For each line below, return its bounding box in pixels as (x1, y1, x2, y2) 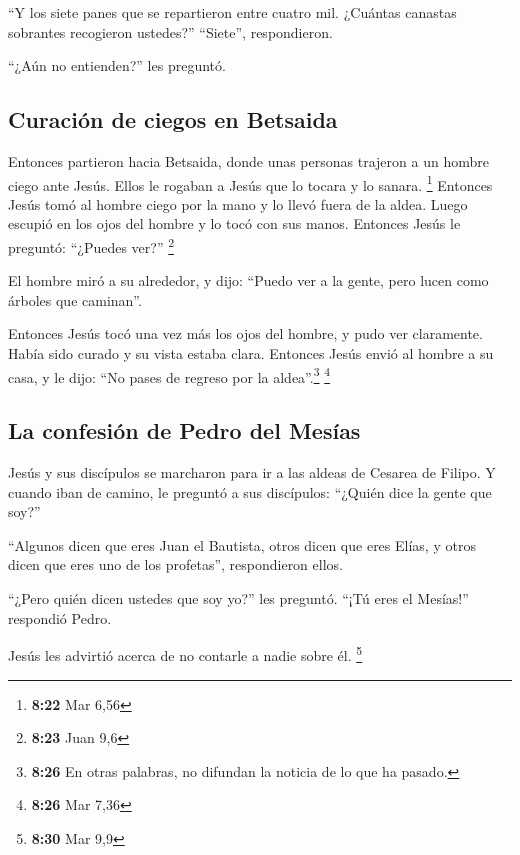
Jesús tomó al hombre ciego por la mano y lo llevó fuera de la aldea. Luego (8, 193, 468, 214)
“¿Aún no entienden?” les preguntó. (8, 55, 226, 76)
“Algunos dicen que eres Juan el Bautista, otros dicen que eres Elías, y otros (8, 534, 476, 555)
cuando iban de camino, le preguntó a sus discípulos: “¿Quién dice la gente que (8, 481, 492, 502)
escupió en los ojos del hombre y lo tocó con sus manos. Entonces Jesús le (8, 213, 461, 234)
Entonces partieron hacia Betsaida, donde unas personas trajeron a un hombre (8, 150, 489, 171)
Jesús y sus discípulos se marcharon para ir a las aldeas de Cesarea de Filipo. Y (8, 462, 496, 483)
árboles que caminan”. (8, 289, 142, 310)
